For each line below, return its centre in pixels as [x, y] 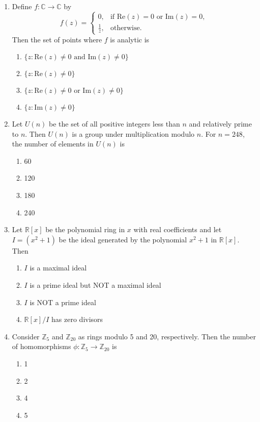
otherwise [125, 28]
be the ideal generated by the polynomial [123, 239]
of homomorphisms [41, 346]
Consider [26, 336]
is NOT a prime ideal [63, 302]
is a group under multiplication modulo [133, 133]
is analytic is [130, 39]
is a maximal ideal [58, 268]
